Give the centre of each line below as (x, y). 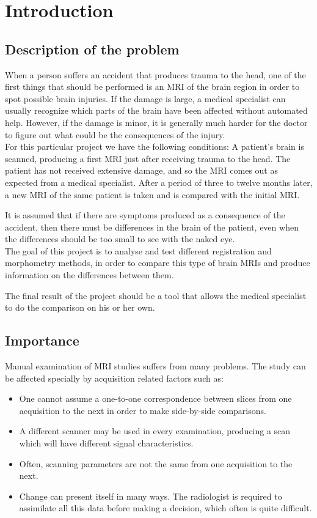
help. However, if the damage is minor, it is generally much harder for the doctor (156, 122)
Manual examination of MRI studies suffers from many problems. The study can (155, 366)
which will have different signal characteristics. (106, 443)
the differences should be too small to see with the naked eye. (120, 239)
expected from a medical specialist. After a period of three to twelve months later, (159, 182)
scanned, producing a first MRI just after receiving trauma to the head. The (148, 158)
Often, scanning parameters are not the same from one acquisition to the (156, 463)
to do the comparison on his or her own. (80, 307)
